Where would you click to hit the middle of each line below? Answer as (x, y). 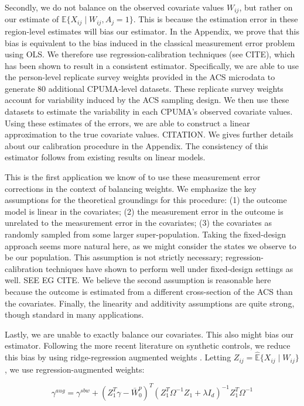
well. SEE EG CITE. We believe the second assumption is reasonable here (138, 280)
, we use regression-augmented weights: (75, 369)
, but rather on (266, 7)
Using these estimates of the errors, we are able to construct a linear (127, 123)
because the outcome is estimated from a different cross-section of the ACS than (149, 291)
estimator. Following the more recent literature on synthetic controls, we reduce (148, 345)
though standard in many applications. (74, 314)
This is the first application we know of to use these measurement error (133, 177)
